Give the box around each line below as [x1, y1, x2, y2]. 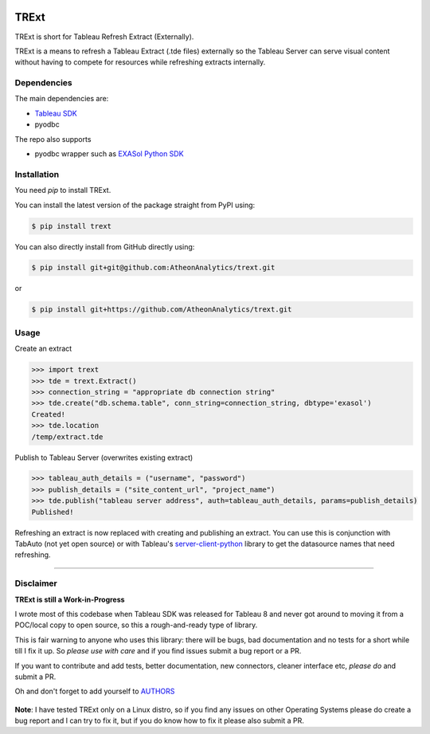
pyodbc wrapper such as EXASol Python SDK [34, 149, 184, 159]
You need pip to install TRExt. [14, 186, 111, 195]
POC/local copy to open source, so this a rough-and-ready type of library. [14, 620, 258, 630]
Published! [31, 507, 74, 516]
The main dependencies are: [14, 94, 109, 104]
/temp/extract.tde [31, 432, 104, 442]
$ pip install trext [31, 222, 111, 230]
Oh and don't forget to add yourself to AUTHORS [14, 686, 175, 697]
